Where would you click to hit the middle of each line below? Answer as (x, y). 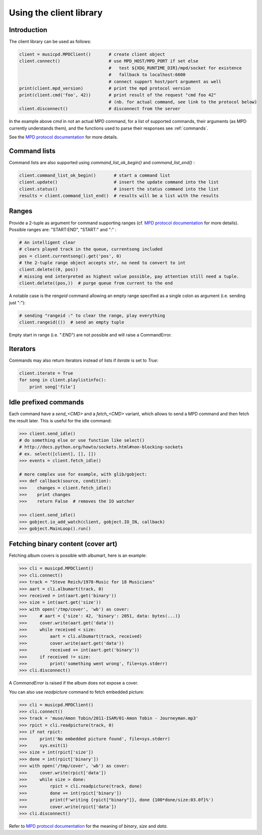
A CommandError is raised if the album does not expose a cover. (74, 683)
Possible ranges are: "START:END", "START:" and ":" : (63, 229)
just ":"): (17, 302)
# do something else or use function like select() (82, 440)
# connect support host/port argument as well (165, 82)
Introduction (28, 30)
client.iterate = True (46, 373)
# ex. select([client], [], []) (58, 454)
